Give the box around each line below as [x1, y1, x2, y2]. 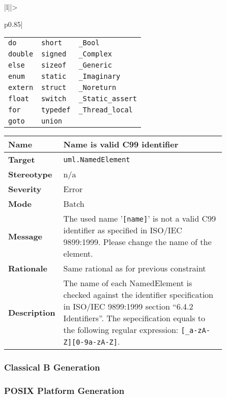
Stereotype [8, 168, 52, 180]
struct [41, 83, 67, 92]
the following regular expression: [63, 324, 179, 336]
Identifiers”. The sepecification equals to [63, 312, 206, 324]
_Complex [78, 50, 112, 58]
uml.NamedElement [63, 155, 130, 164]
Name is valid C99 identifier [63, 138, 179, 150]
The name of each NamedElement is [63, 277, 192, 289]
